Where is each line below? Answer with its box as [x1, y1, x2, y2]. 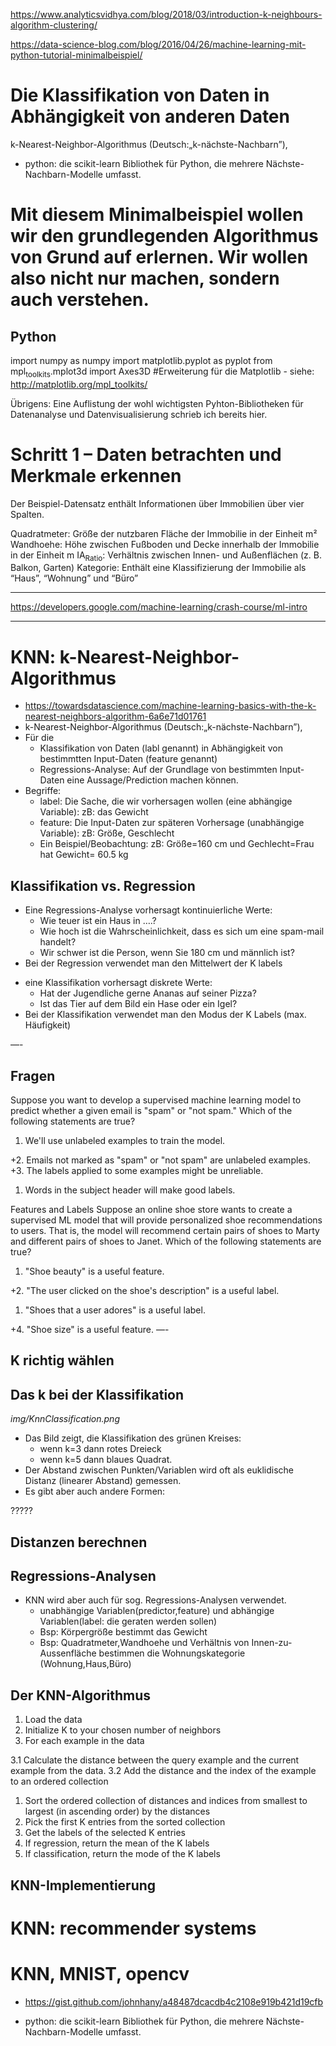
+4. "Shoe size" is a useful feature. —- [10, 1324, 170, 1336]
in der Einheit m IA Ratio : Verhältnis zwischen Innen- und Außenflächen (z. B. [10, 549, 322, 563]
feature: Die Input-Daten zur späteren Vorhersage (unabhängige [39, 817, 305, 829]
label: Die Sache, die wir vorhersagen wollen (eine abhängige [39, 795, 293, 808]
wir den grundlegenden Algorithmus [10, 225, 319, 248]
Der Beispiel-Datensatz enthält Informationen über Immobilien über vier [10, 497, 305, 509]
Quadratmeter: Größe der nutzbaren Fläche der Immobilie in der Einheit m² [10, 527, 318, 539]
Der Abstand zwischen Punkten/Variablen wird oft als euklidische [24, 1464, 294, 1476]
